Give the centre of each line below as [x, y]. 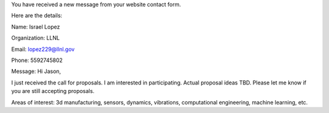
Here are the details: [37, 16]
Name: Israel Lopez [36, 27]
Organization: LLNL [36, 38]
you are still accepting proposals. [53, 91]
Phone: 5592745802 [37, 60]
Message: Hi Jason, [36, 71]
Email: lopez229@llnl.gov [43, 49]
